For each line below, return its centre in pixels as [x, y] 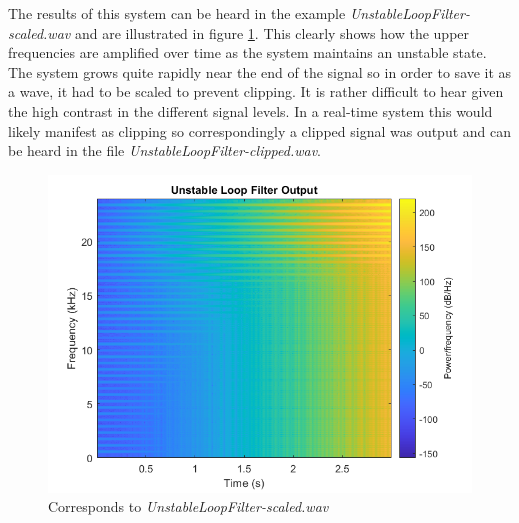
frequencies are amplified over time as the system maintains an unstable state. [247, 52]
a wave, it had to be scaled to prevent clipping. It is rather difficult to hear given [256, 91]
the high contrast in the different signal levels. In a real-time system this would [250, 110]
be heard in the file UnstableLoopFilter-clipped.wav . [164, 150]
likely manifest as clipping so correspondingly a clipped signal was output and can [260, 130]
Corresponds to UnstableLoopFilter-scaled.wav [188, 506]
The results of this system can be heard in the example [177, 13]
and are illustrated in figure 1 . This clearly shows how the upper [272, 32]
